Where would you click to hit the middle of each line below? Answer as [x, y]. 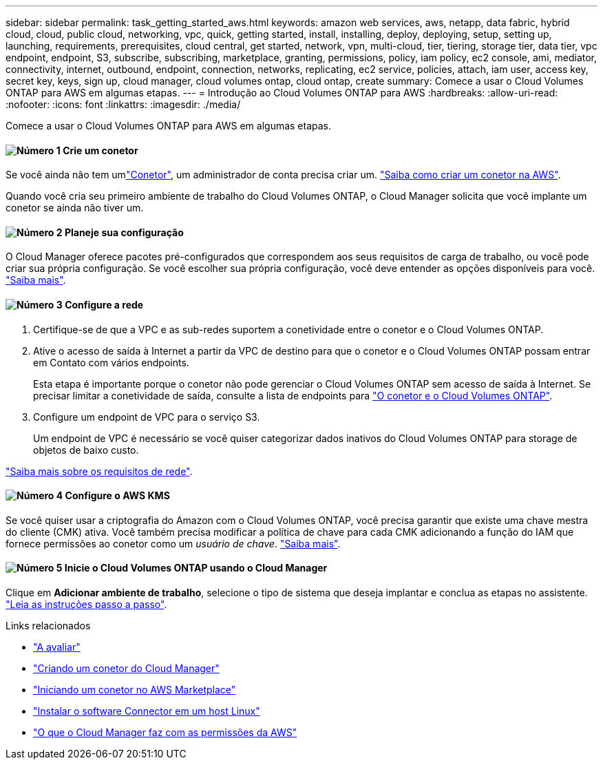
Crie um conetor [100, 150]
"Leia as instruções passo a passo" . [86, 605]
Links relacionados [48, 626]
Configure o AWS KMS [117, 496]
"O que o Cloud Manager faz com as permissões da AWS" [165, 733]
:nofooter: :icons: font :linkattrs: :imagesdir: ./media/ [123, 104]
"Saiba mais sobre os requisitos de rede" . [99, 471]
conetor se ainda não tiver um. [75, 208]
